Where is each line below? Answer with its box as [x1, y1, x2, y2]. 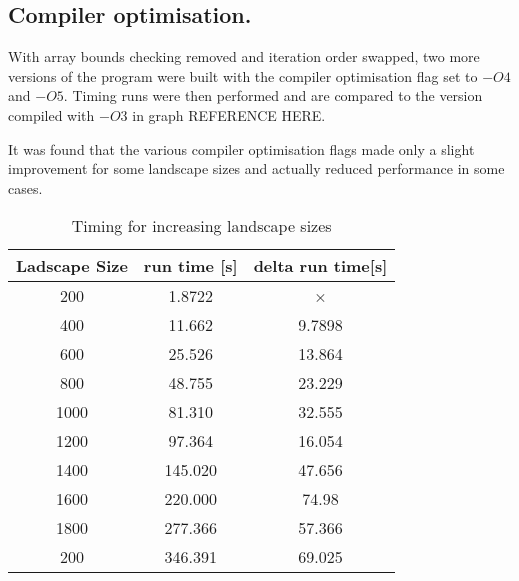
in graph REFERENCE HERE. [132, 104, 326, 125]
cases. [8, 177, 43, 198]
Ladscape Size [16, 254, 128, 278]
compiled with [8, 104, 95, 125]
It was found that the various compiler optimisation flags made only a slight [8, 138, 475, 159]
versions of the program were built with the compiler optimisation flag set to [8, 65, 478, 86]
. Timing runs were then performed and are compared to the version [63, 85, 483, 106]
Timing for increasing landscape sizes [71, 214, 332, 238]
